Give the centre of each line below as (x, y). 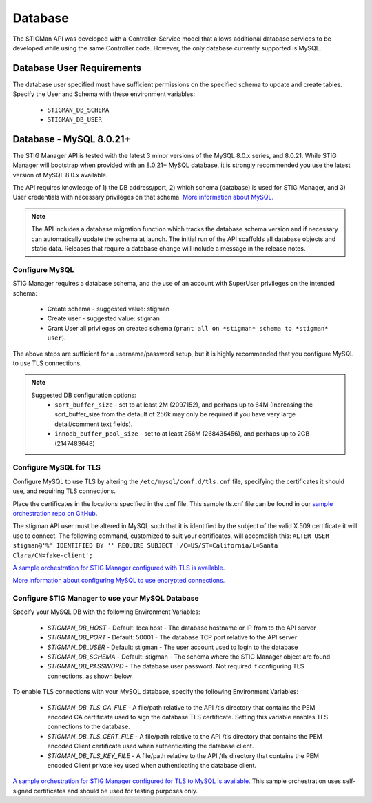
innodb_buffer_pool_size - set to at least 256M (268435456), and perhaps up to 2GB (182, 434)
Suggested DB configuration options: (84, 395)
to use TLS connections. (47, 363)
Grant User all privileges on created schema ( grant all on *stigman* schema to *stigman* (188, 328)
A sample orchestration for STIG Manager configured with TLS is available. (119, 568)
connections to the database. (89, 727)
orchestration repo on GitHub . (55, 513)
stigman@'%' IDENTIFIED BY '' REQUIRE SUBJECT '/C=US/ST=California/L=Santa (145, 546)
